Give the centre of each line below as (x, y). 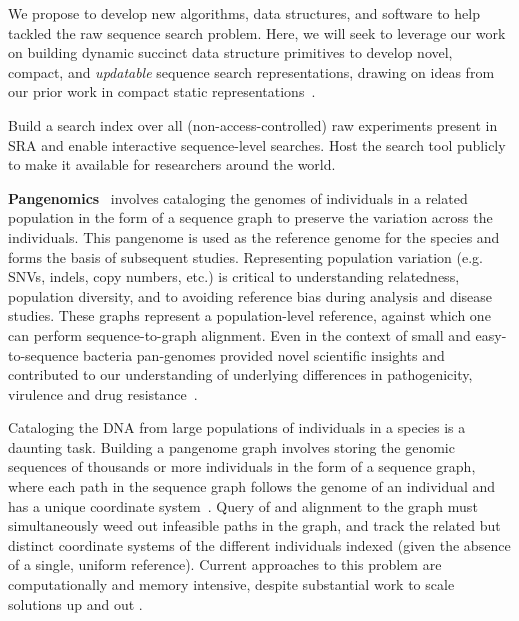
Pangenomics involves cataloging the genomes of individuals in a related (238, 197)
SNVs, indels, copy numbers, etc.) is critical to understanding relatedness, (234, 276)
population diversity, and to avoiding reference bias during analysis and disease (250, 295)
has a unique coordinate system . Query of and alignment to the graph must (243, 505)
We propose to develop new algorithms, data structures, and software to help (244, 13)
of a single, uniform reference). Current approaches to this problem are (225, 564)
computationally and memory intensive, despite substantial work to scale (231, 584)
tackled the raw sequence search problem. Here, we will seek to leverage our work (257, 32)
